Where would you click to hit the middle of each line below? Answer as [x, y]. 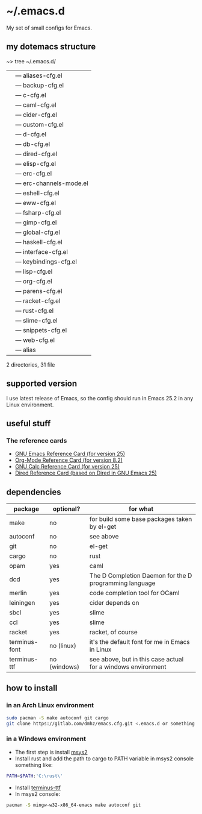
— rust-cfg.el [35, 311]
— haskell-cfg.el [39, 242]
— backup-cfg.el [40, 85]
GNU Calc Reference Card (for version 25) [67, 467]
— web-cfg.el [35, 340]
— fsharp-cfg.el [38, 212]
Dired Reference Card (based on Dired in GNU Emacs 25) [86, 473]
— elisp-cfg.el [35, 163]
